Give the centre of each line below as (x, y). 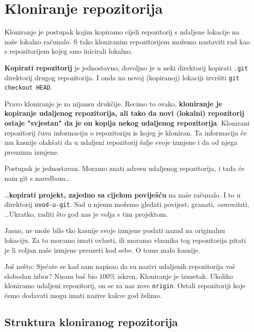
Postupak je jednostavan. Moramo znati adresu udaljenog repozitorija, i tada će (125, 168)
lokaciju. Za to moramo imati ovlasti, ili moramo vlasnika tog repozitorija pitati (125, 240)
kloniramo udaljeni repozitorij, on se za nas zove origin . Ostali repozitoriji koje (125, 285)
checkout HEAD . (28, 87)
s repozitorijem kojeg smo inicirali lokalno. (68, 51)
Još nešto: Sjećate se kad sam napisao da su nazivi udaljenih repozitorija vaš (120, 266)
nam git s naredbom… (37, 178)
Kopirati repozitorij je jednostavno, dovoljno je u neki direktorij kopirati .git (126, 67)
